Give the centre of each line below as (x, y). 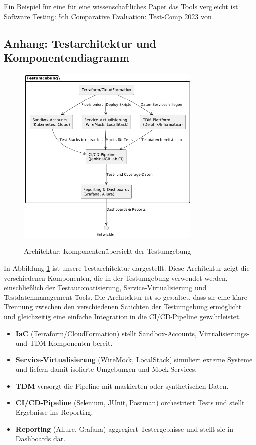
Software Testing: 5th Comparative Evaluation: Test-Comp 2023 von (108, 16)
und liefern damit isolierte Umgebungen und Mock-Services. (106, 369)
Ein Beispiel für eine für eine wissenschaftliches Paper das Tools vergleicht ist (121, 6)
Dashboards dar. (41, 438)
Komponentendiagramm (67, 57)
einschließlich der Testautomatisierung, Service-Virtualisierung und (105, 287)
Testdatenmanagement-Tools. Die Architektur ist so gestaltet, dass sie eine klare (126, 297)
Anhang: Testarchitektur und (80, 43)
